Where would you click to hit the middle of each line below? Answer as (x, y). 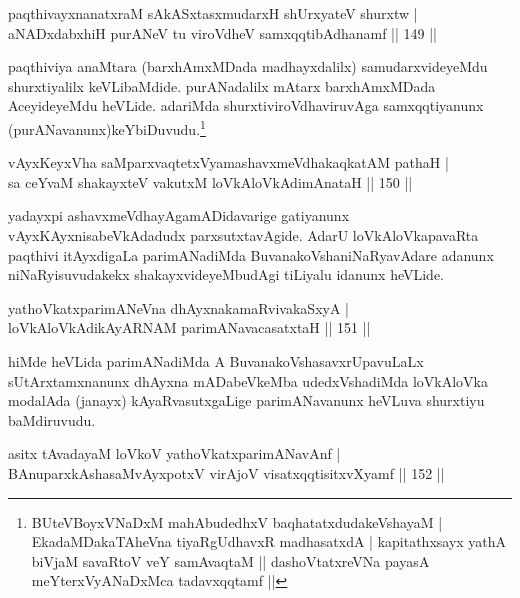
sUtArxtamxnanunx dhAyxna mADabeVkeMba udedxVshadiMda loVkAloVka (248, 380)
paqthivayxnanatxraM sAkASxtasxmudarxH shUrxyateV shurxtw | (213, 13)
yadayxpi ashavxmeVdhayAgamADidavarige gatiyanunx (179, 215)
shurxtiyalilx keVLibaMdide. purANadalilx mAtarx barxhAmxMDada (222, 85)
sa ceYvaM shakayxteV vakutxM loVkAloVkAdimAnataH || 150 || (210, 181)
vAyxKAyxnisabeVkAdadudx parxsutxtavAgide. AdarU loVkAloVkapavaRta (243, 235)
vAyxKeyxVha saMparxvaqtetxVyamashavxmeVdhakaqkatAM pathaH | (228, 162)
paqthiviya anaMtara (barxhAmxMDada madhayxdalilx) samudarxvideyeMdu (248, 66)
